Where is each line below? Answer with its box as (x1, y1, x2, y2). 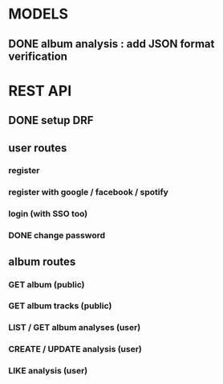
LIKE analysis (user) (8, 365, 88, 377)
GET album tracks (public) (8, 300, 112, 312)
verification (8, 49, 68, 63)
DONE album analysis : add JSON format (8, 37, 215, 51)
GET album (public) (8, 279, 85, 290)
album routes (8, 254, 76, 268)
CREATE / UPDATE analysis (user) (8, 344, 143, 355)
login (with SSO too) (8, 209, 88, 220)
